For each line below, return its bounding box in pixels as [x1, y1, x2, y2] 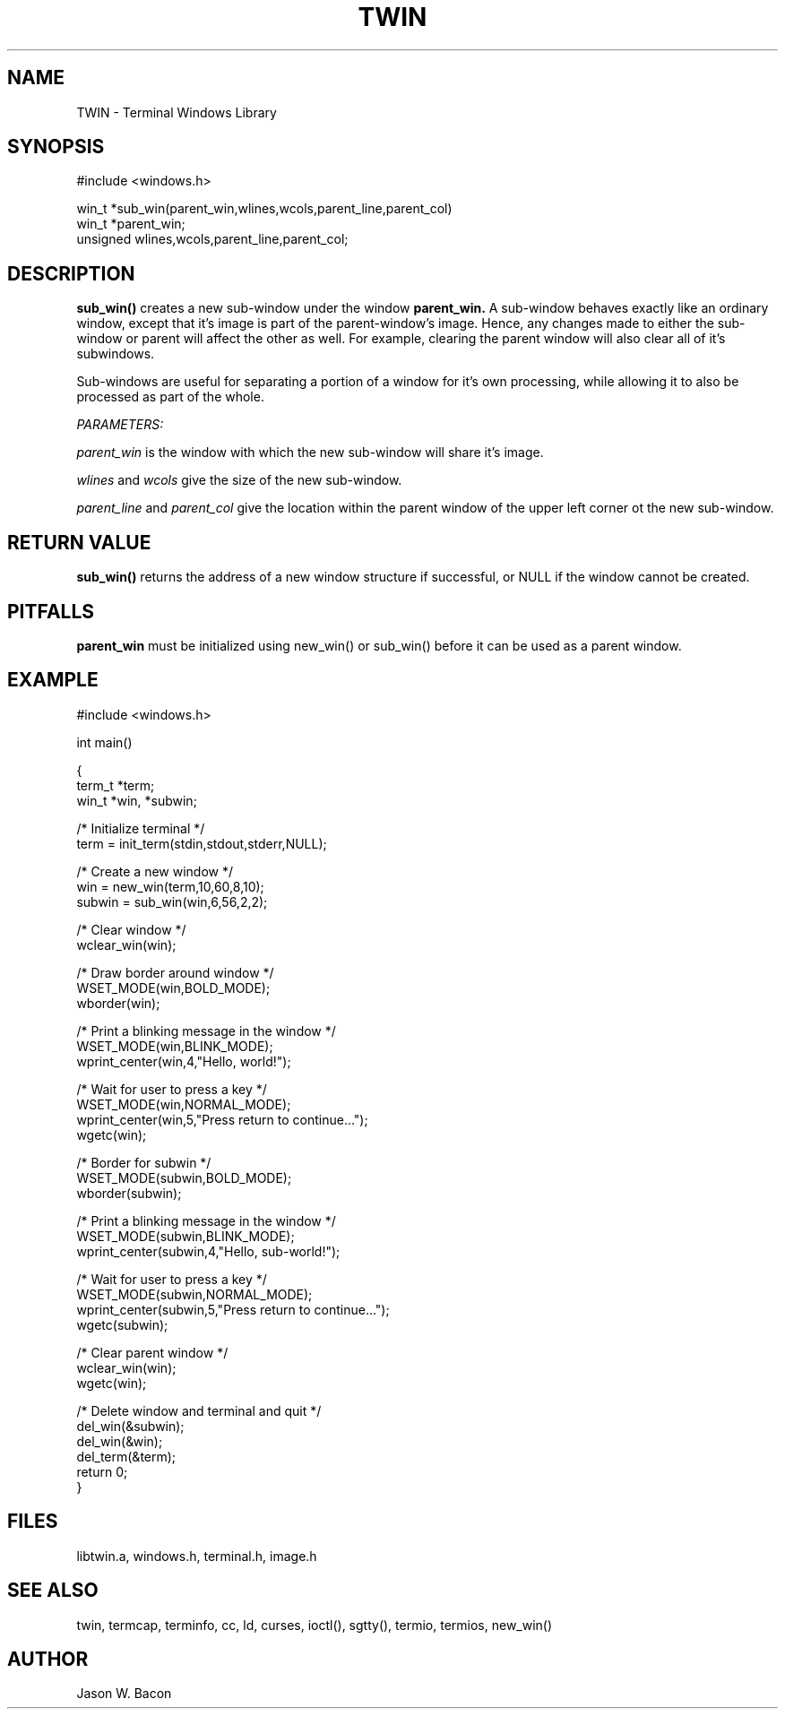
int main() [76, 734, 133, 750]
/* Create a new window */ [76, 863, 234, 879]
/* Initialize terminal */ [76, 820, 205, 836]
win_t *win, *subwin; [76, 792, 197, 808]
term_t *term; [76, 777, 155, 793]
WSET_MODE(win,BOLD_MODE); [76, 979, 271, 996]
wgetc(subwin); [76, 1316, 168, 1332]
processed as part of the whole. [76, 389, 264, 405]
